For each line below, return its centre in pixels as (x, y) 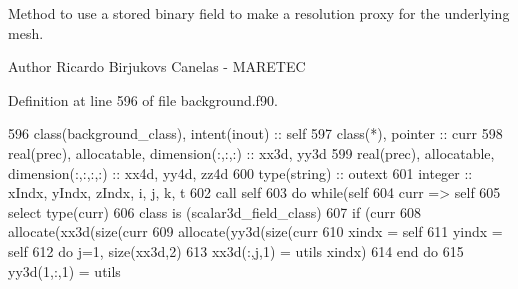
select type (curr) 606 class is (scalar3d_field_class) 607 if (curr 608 (214, 211)
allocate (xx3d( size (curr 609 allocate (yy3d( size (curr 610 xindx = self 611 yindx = (255, 231)
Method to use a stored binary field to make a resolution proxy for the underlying (259, 13)
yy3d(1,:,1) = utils (64, 270)
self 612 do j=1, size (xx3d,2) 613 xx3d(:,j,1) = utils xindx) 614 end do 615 (236, 250)
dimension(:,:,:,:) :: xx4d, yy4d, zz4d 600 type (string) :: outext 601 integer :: (240, 172)
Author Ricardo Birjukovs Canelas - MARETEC (157, 66)
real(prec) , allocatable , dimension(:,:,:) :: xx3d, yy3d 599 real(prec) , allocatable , (251, 152)
